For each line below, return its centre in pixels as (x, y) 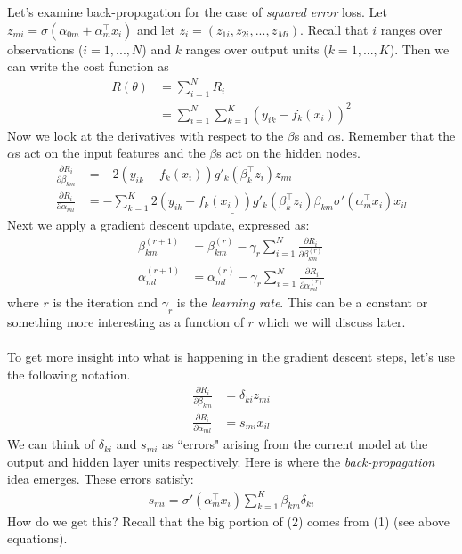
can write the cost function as (88, 66)
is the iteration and (105, 302)
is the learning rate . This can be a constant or (302, 302)
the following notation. (69, 374)
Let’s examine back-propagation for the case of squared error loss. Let (197, 12)
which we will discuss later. (332, 321)
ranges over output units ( (257, 49)
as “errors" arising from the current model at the (295, 444)
